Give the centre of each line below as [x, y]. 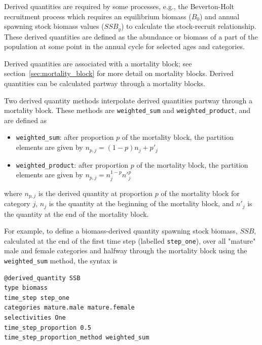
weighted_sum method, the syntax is [61, 260]
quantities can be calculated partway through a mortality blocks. [105, 83]
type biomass [26, 288]
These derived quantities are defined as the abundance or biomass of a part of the [131, 36]
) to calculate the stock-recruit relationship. [189, 26]
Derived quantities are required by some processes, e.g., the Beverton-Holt [119, 6]
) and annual [220, 16]
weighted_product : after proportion [72, 164]
